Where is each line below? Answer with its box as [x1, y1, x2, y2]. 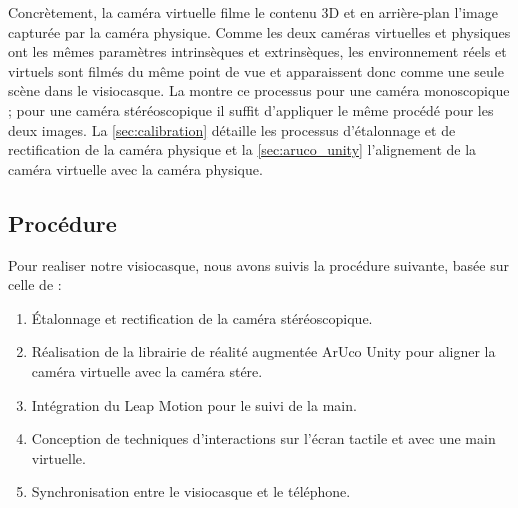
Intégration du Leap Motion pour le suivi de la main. [31, 394, 357, 415]
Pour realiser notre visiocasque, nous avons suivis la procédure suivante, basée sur [8, 254, 509, 275]
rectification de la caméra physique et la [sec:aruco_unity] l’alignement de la [8, 139, 477, 160]
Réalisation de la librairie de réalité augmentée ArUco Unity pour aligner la [31, 341, 496, 362]
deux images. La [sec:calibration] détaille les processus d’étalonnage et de [8, 119, 456, 140]
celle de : [8, 274, 62, 295]
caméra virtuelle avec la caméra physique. [8, 158, 263, 179]
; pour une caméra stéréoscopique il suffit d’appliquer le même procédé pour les [8, 99, 494, 120]
